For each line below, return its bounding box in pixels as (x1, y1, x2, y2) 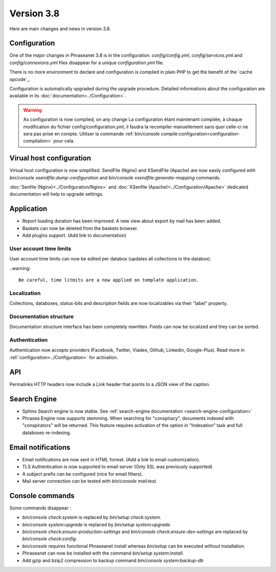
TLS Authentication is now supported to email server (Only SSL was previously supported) (22, 464, 213, 470)
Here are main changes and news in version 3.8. (9, 26, 111, 32)
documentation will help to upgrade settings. (9, 191, 104, 197)
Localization (9, 290, 41, 297)
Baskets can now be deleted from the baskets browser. (22, 225, 139, 231)
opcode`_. (9, 76, 31, 82)
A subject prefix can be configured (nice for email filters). (22, 471, 143, 477)
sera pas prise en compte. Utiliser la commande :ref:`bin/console (23, 131, 160, 137)
